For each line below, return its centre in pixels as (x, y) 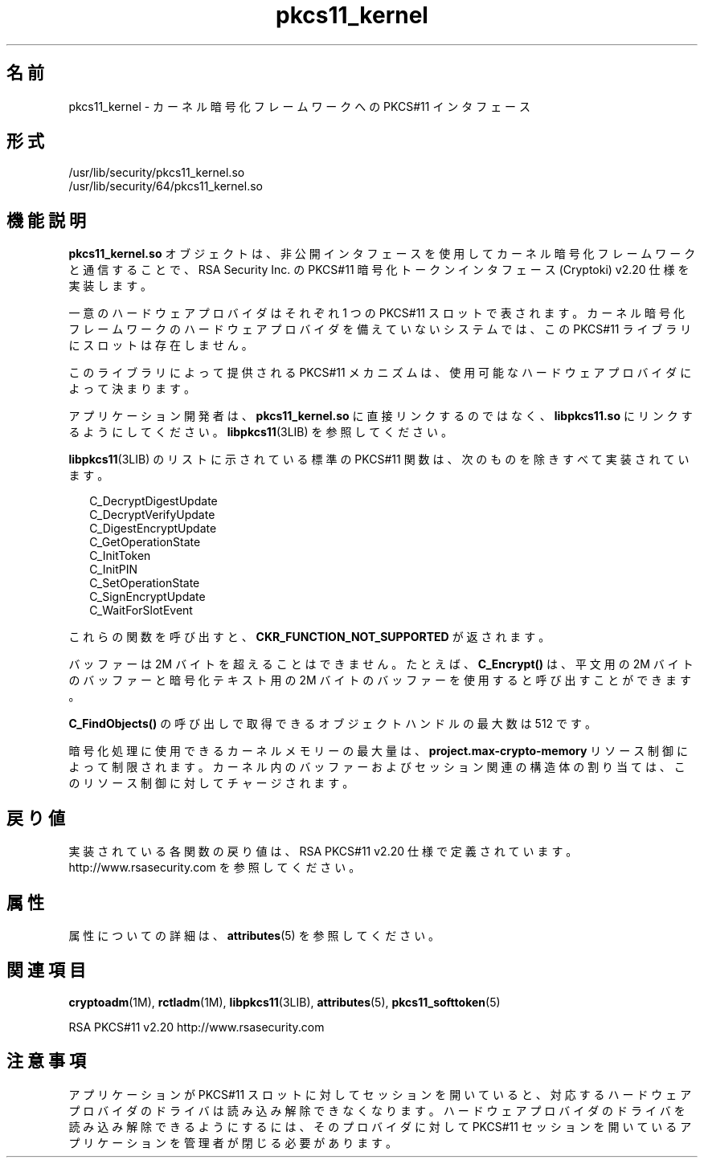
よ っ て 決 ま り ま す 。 (132, 389)
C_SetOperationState (145, 583)
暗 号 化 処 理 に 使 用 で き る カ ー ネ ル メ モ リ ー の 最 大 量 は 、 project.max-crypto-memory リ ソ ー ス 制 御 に (378, 751)
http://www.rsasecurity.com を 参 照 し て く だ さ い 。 (215, 868)
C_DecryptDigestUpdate (153, 501)
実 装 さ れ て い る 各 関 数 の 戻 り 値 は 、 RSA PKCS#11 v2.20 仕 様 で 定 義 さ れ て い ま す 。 (323, 852)
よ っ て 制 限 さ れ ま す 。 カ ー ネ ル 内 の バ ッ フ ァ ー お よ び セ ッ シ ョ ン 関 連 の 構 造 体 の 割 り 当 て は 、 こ (377, 767)
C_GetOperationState (145, 542)
